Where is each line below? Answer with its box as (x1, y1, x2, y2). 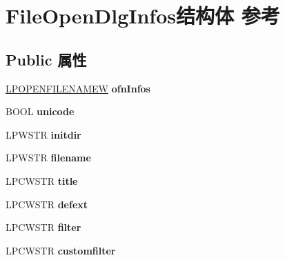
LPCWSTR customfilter (6, 243, 116, 257)
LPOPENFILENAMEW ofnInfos (6, 81, 150, 95)
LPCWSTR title (6, 173, 78, 188)
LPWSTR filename (6, 150, 91, 165)
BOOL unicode (6, 104, 75, 119)
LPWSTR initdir (6, 127, 81, 141)
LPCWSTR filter (6, 220, 81, 234)
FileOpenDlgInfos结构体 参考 (6, 1, 280, 30)
